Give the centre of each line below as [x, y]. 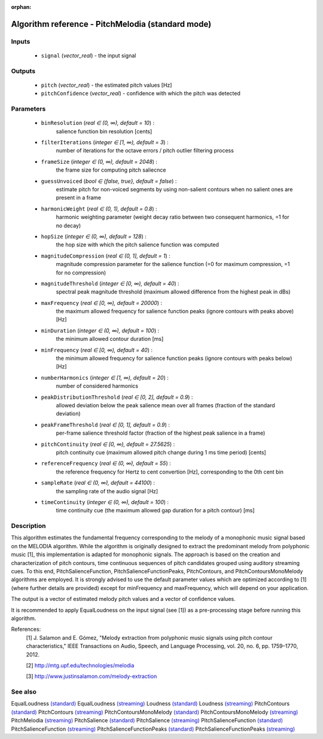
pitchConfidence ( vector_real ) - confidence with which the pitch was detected [141, 93]
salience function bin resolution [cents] [104, 131]
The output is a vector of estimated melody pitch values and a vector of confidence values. [123, 599]
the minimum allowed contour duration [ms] [110, 339]
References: [26, 629]
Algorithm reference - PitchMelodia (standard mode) [111, 24]
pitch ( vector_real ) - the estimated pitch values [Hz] [106, 85]
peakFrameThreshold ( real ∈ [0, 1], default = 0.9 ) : [106, 425]
